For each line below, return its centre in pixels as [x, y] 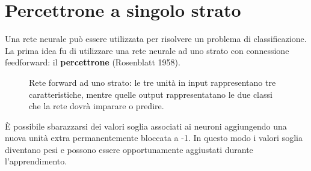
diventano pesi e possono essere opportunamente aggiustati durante [129, 149]
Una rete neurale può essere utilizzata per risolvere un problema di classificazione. [156, 39]
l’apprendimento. [36, 161]
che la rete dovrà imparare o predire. [97, 106]
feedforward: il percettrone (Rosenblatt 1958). [93, 62]
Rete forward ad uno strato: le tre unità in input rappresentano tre [152, 82]
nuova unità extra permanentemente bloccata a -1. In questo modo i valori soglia [154, 138]
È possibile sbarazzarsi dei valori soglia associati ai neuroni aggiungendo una [146, 126]
